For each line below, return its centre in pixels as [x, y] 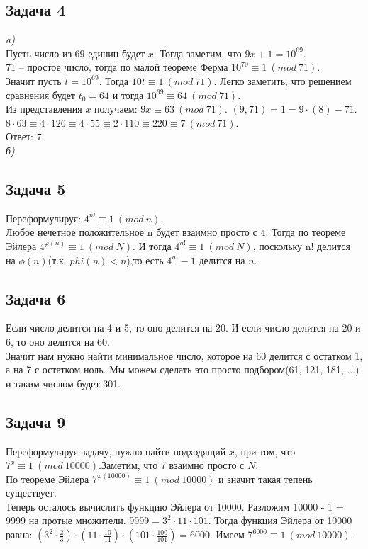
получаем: [116, 109]
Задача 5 [36, 188]
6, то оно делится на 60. [58, 341]
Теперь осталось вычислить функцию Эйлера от [110, 506]
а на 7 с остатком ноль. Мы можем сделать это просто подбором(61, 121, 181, [175, 369]
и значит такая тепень [266, 479]
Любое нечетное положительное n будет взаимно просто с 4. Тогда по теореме [176, 232]
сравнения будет [40, 95]
